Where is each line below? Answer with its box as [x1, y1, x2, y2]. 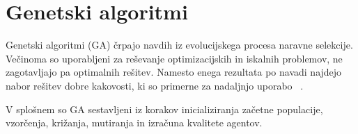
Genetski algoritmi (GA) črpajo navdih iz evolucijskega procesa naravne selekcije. [6, 37, 353, 52]
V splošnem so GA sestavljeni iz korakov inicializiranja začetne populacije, [6, 101, 323, 116]
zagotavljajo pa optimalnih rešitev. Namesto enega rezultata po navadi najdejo [6, 65, 342, 79]
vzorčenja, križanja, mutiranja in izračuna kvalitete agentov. [6, 115, 263, 130]
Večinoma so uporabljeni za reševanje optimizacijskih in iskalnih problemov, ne [6, 51, 343, 65]
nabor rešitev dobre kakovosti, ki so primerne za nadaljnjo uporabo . [6, 78, 304, 92]
